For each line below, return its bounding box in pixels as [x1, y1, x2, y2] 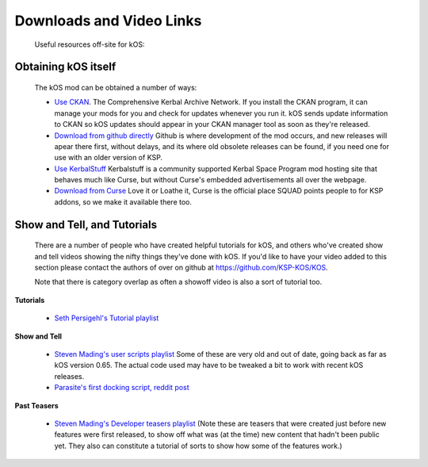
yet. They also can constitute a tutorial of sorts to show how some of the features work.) [54, 441, 342, 450]
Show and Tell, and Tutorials [14, 218, 158, 232]
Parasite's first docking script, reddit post [54, 383, 189, 392]
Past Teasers [14, 400, 59, 410]
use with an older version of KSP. [54, 153, 162, 163]
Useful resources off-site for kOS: [34, 40, 145, 49]
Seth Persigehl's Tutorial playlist [54, 313, 159, 323]
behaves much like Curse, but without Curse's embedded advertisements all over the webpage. [54, 175, 367, 185]
